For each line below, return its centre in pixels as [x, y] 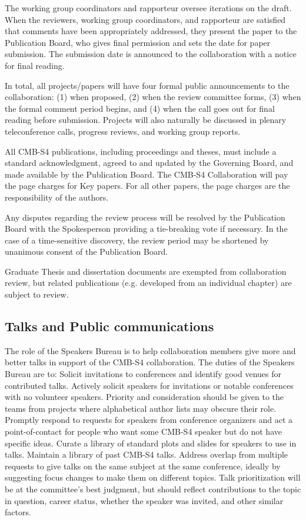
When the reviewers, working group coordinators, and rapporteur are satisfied [145, 19]
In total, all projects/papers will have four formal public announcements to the [147, 85]
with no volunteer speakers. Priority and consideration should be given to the [144, 397]
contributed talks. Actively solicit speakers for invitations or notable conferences [149, 385]
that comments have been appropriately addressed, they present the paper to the [151, 31]
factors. [18, 512]
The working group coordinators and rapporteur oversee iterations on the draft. [148, 8]
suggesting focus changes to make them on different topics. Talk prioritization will [153, 477]
